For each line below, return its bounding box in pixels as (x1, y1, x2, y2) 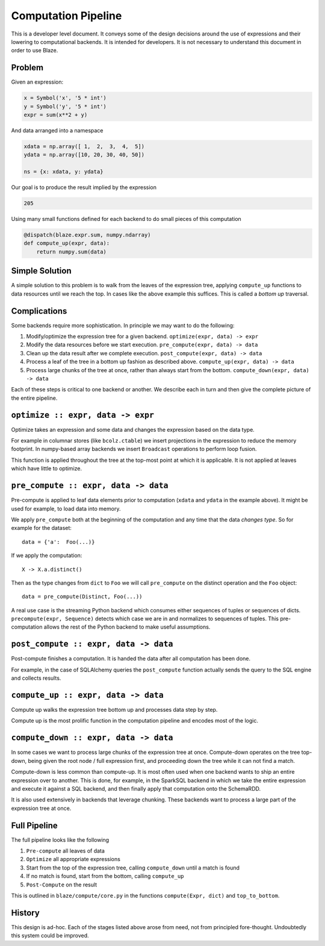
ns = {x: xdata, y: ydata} (23, 169, 104, 175)
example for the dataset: (11, 524, 72, 532)
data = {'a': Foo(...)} (22, 538, 95, 545)
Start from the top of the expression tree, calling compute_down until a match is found (26, 864, 240, 871)
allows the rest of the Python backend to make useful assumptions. (43, 623, 211, 630)
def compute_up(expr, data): (23, 240, 110, 247)
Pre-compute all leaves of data (26, 847, 105, 854)
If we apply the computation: (11, 552, 82, 559)
